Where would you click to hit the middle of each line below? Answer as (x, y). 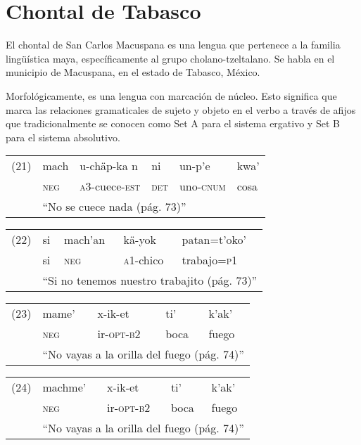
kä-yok (140, 240)
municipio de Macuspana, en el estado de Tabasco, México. (133, 72)
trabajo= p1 (210, 260)
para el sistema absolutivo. (63, 137)
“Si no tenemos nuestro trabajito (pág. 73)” (150, 280)
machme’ (64, 387)
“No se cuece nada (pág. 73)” (114, 207)
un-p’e (195, 166)
